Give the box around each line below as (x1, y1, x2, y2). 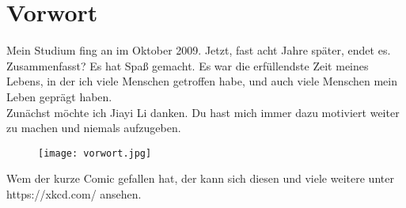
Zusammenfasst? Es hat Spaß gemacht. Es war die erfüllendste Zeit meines (6, 57, 369, 74)
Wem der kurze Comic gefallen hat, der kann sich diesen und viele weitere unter (6, 170, 394, 187)
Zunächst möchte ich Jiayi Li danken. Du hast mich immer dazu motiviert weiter (6, 104, 400, 120)
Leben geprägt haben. (6, 88, 112, 104)
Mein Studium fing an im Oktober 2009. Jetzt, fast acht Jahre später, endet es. (6, 42, 391, 59)
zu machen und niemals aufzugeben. (6, 119, 181, 136)
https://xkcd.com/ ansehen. (6, 185, 142, 202)
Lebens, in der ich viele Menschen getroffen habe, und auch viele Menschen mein (6, 73, 397, 89)
